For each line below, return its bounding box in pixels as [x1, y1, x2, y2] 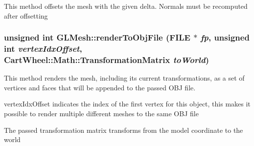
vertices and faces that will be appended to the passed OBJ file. [4, 82, 196, 92]
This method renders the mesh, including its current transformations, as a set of [4, 73, 245, 83]
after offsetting [4, 10, 48, 21]
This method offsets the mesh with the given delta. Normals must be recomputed [4, 1, 248, 11]
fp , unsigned [200, 31, 250, 43]
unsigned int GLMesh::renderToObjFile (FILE [4, 31, 190, 43]
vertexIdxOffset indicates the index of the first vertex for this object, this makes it [4, 99, 251, 109]
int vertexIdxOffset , [4, 42, 82, 55]
